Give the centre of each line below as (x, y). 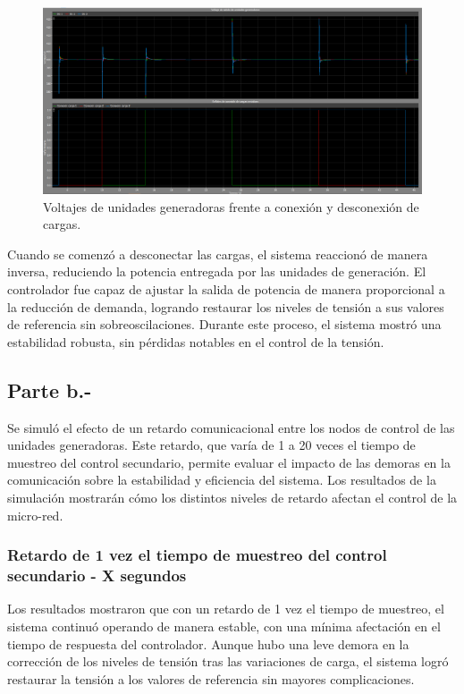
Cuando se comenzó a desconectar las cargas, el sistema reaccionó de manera (218, 254)
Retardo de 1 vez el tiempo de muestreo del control (197, 555)
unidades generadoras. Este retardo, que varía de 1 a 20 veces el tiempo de (211, 445)
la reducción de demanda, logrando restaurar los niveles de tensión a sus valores (226, 306)
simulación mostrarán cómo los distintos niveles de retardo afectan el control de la (232, 498)
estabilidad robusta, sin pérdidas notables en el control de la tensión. (196, 341)
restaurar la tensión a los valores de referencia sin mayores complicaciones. (211, 678)
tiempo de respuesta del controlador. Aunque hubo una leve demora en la (208, 643)
